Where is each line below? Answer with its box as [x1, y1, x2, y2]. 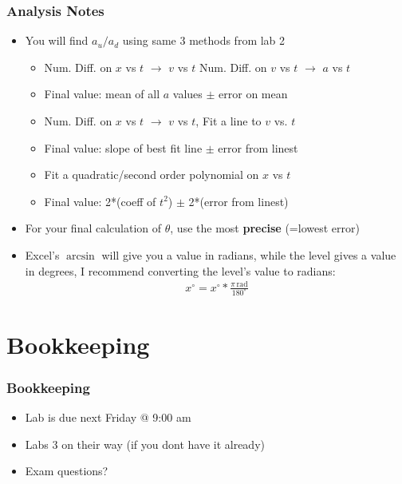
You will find [25, 32, 89, 49]
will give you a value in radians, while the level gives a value [101, 246, 396, 263]
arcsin [66, 250, 95, 262]
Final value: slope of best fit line [44, 139, 203, 156]
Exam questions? [25, 462, 108, 479]
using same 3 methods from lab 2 [122, 32, 286, 49]
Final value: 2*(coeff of [44, 192, 156, 209]
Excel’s [25, 246, 60, 263]
